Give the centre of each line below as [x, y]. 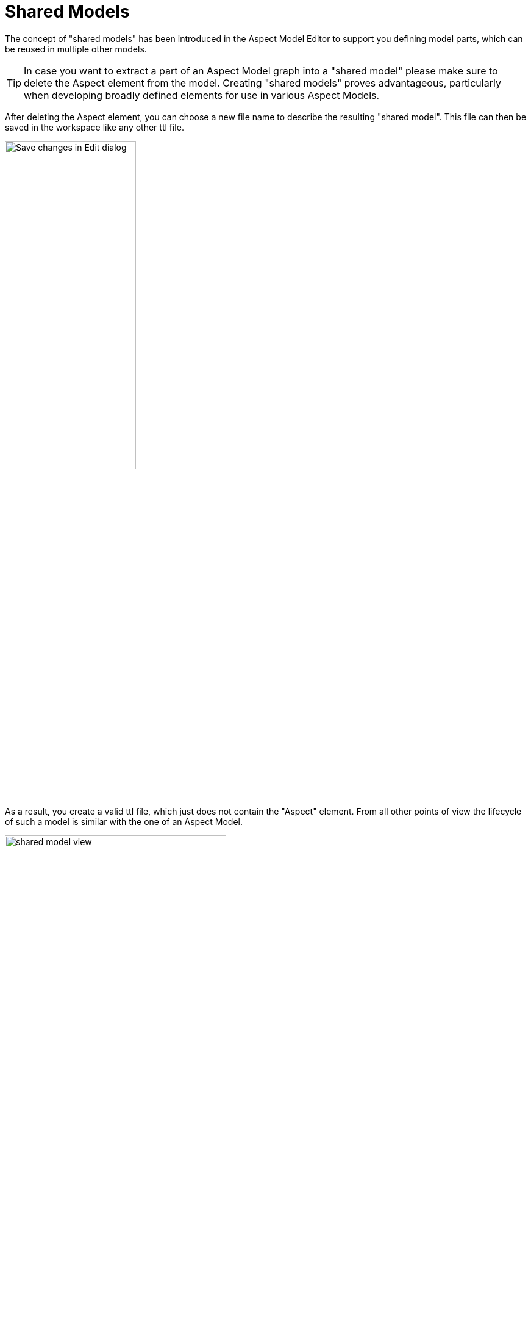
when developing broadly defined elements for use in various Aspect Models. [202, 95]
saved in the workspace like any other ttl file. [94, 127]
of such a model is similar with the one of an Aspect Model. [124, 821]
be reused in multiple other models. [76, 49]
